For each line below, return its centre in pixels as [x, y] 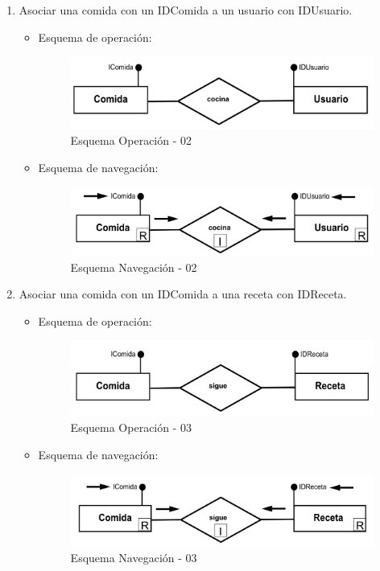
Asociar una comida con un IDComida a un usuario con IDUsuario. [186, 10]
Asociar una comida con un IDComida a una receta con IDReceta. [183, 294]
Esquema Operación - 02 [131, 140]
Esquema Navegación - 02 [134, 267]
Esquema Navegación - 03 [134, 558]
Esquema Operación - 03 [131, 427]
